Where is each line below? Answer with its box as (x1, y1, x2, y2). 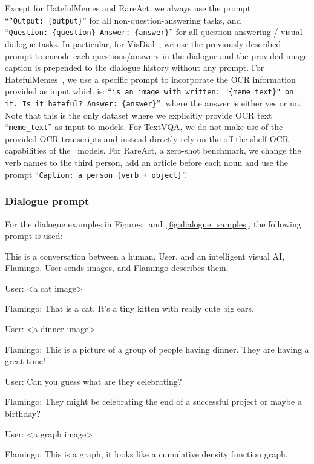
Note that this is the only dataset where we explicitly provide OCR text (5, 108, 272, 121)
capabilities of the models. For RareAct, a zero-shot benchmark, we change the (5, 144, 301, 157)
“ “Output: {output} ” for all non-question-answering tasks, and (5, 13, 241, 26)
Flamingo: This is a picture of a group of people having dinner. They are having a (5, 342, 309, 355)
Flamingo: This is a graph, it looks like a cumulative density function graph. (5, 448, 288, 460)
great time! (5, 355, 45, 367)
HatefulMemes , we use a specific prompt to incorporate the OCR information (5, 73, 296, 85)
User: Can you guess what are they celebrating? (5, 374, 182, 387)
